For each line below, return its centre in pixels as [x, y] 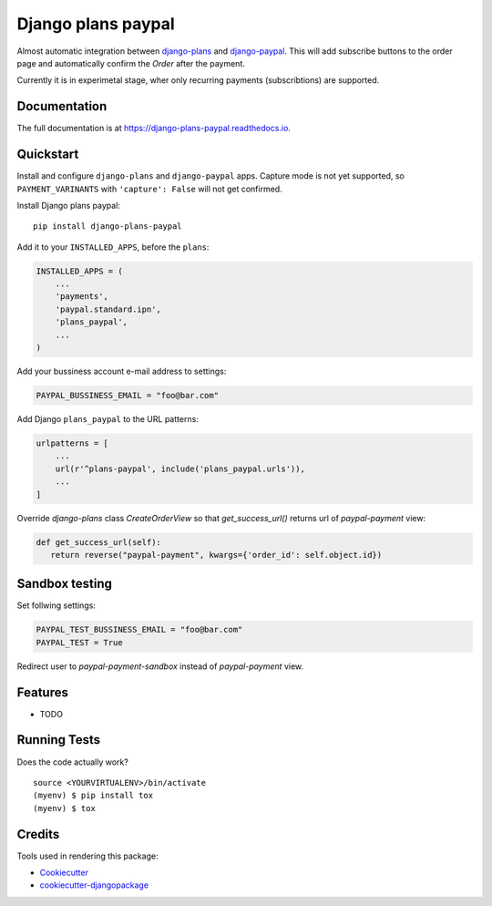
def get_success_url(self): [98, 542]
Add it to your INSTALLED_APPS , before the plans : [113, 247]
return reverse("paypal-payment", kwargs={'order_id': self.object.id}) [216, 555]
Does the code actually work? [73, 762]
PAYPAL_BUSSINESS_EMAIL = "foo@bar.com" [127, 395]
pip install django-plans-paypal [108, 226]
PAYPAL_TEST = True [79, 642]
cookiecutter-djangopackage [94, 885]
